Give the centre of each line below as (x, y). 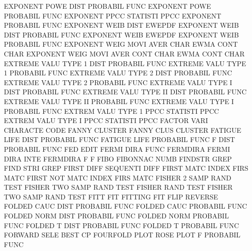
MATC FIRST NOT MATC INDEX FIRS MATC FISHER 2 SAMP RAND (118, 177)
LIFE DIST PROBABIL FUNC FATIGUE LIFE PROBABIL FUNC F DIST (119, 139)
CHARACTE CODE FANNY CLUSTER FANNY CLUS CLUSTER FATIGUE (123, 130)
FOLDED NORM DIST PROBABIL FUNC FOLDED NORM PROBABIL (117, 216)
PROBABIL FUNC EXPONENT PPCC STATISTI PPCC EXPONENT (113, 15)
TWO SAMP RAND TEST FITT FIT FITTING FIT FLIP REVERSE (111, 196)
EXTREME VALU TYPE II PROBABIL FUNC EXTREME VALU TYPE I (119, 101)
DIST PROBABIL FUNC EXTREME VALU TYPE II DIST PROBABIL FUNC (125, 92)
